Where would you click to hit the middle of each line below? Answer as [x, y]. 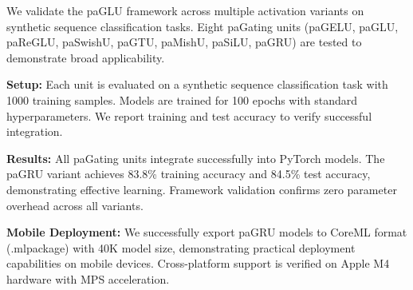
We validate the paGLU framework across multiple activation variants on [185, 10]
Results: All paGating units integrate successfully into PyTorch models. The [196, 158]
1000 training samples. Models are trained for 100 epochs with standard [182, 99]
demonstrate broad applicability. [86, 57]
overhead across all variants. [75, 205]
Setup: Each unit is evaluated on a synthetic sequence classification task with [197, 84]
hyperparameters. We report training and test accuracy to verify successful [189, 115]
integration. [35, 131]
